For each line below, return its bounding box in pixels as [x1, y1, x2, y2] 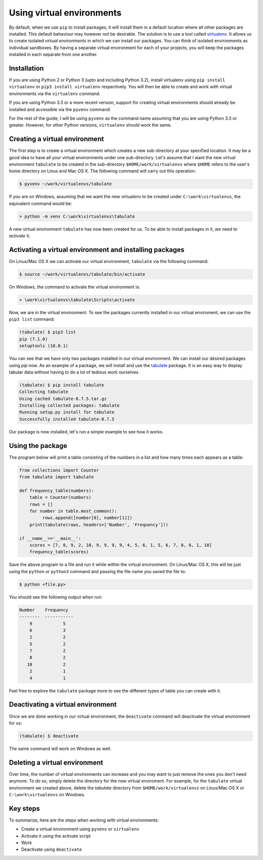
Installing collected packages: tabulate [19, 403, 120, 409]
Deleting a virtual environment [9, 758, 103, 767]
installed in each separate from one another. [9, 52, 98, 57]
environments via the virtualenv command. [9, 91, 101, 96]
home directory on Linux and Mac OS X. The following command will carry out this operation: [9, 168, 196, 174]
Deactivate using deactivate [21, 846, 82, 852]
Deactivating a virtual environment [9, 700, 117, 709]
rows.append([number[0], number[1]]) [42, 515, 132, 521]
